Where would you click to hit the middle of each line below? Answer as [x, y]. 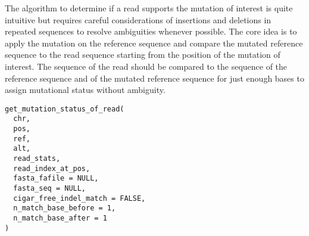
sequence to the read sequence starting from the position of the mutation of [143, 55]
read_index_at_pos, [52, 168]
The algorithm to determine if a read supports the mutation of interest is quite [149, 8]
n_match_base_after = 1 [60, 218]
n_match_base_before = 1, [65, 208]
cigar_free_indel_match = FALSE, [79, 198]
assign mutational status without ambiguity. [85, 90]
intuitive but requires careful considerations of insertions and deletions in [138, 19]
